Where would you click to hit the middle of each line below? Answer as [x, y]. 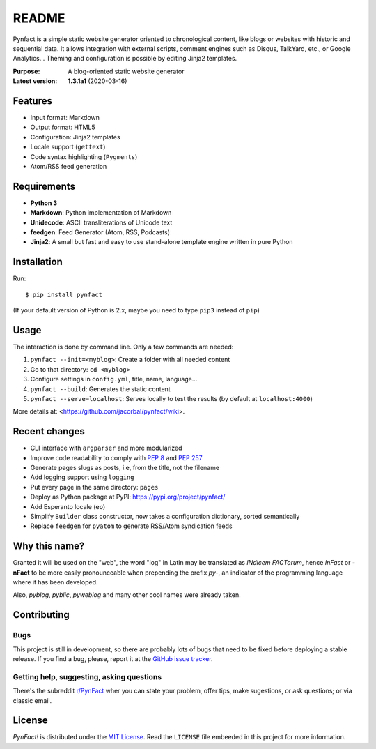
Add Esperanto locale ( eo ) [68, 506]
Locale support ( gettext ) [68, 147]
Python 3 [44, 203]
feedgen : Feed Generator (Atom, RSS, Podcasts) [100, 232]
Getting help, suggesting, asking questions [87, 676]
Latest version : [35, 81]
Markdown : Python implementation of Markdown [101, 213]
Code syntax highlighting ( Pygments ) [84, 156]
